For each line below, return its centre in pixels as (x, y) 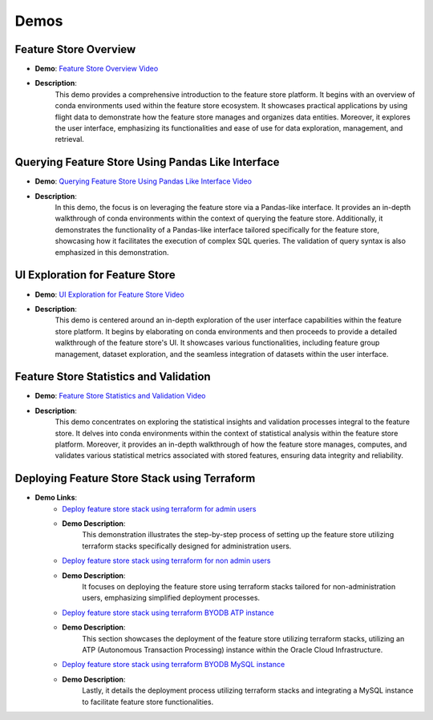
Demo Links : (56, 498)
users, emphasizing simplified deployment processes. (171, 598)
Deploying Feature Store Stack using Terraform (135, 478)
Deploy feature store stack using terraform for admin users (159, 508)
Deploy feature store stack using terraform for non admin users (166, 560)
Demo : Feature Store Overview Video (97, 69)
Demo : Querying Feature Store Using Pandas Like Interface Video (144, 181)
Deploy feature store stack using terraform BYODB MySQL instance (174, 665)
